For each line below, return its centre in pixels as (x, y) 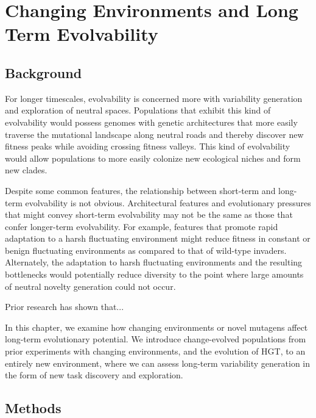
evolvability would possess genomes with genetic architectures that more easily (151, 122)
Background (44, 72)
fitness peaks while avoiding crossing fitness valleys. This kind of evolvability (148, 146)
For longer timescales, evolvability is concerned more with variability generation (154, 98)
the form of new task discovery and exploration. (94, 375)
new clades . (26, 170)
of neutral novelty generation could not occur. (90, 286)
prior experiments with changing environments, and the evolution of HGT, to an (155, 351)
